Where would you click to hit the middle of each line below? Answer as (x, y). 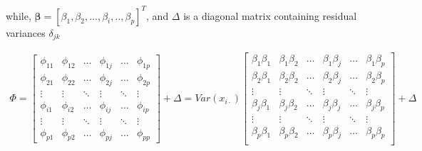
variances (26, 32)
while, (19, 15)
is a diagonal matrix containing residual (270, 15)
